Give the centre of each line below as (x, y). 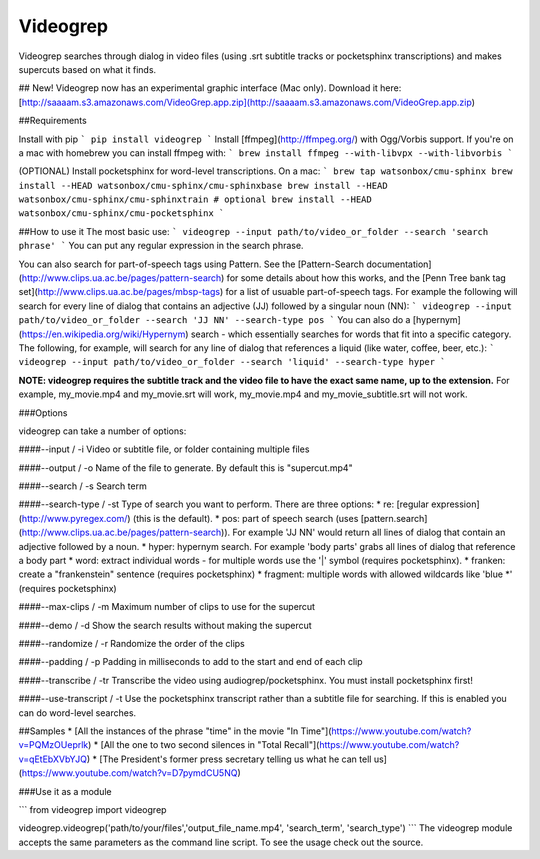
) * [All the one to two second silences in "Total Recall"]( (204, 745)
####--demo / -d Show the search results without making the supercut (165, 625)
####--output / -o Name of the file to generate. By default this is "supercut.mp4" (186, 467)
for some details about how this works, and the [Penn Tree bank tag (366, 278)
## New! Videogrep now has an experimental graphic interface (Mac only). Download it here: (210, 88)
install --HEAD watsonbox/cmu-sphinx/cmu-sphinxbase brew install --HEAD (203, 185)
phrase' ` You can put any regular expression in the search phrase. (161, 246)
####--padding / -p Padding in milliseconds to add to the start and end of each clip (191, 662)
